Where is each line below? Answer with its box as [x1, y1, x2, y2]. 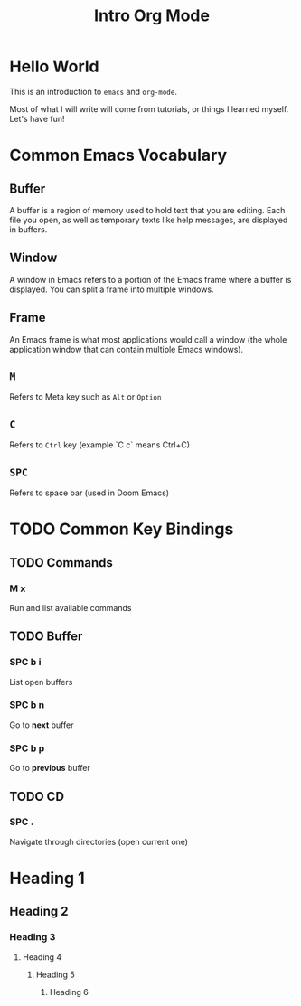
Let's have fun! [9, 113, 65, 124]
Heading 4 [22, 951, 62, 963]
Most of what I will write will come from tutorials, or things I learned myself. [9, 103, 289, 114]
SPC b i [9, 656, 42, 669]
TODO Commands [9, 555, 113, 570]
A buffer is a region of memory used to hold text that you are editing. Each [9, 204, 286, 215]
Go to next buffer [9, 719, 74, 730]
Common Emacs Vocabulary [9, 146, 228, 165]
